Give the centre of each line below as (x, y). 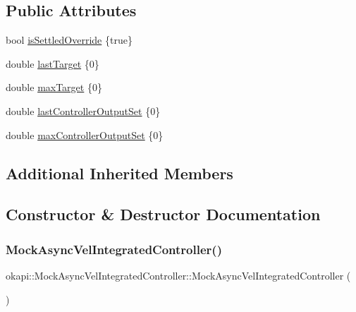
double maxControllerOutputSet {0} (85, 134)
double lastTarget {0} (53, 63)
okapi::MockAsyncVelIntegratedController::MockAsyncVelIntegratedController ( (178, 275)
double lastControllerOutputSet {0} (83, 110)
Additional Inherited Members (119, 173)
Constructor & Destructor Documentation (163, 214)
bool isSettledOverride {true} (69, 40)
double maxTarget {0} (54, 87)
